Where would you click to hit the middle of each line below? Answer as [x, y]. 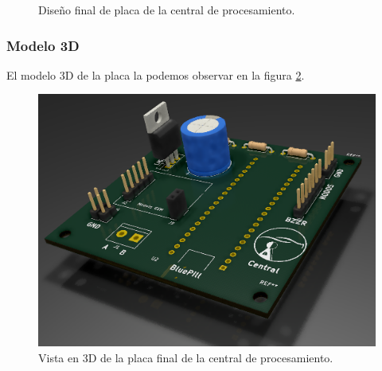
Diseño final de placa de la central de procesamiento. [167, 10]
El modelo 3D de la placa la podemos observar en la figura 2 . [156, 74]
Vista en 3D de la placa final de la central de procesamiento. [186, 357]
